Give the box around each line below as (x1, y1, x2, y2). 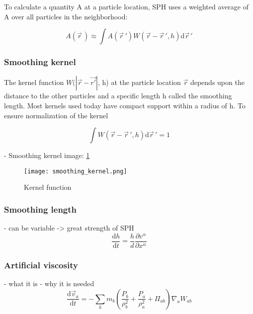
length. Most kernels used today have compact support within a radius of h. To (4, 100, 246, 110)
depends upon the (190, 77, 245, 87)
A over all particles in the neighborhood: (4, 11, 128, 21)
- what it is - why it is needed (4, 278, 94, 289)
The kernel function (4, 77, 64, 87)
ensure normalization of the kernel (4, 110, 108, 120)
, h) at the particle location (97, 77, 181, 87)
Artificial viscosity (4, 258, 78, 271)
